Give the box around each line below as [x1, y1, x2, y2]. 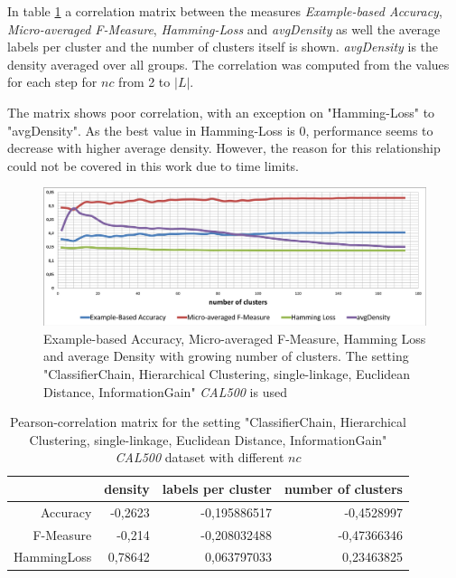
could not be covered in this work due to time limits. [7, 156, 299, 175]
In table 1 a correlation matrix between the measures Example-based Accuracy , [7, 2, 442, 20]
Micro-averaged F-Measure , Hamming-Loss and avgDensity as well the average [7, 19, 441, 38]
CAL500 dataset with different [115, 448, 284, 467]
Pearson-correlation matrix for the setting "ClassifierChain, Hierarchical [10, 412, 406, 431]
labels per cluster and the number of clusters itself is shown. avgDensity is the [7, 37, 439, 56]
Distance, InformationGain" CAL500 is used [43, 382, 287, 401]
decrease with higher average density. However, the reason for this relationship [7, 138, 441, 157]
